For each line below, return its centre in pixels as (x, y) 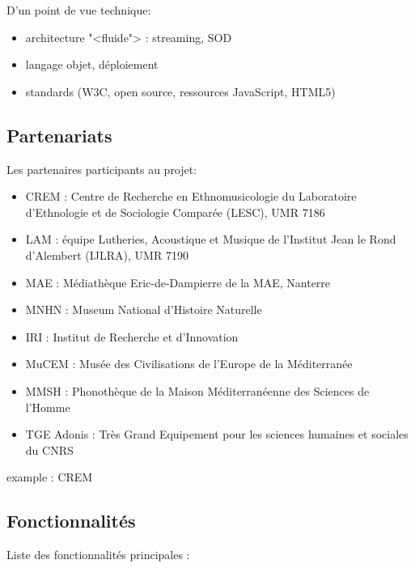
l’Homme (48, 407)
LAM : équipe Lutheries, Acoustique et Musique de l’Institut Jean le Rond (211, 239)
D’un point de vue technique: (79, 10)
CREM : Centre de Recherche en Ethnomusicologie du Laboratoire (191, 196)
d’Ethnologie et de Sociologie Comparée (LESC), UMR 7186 (175, 212)
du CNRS (49, 449)
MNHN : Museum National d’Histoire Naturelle (144, 309)
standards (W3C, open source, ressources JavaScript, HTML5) (180, 91)
